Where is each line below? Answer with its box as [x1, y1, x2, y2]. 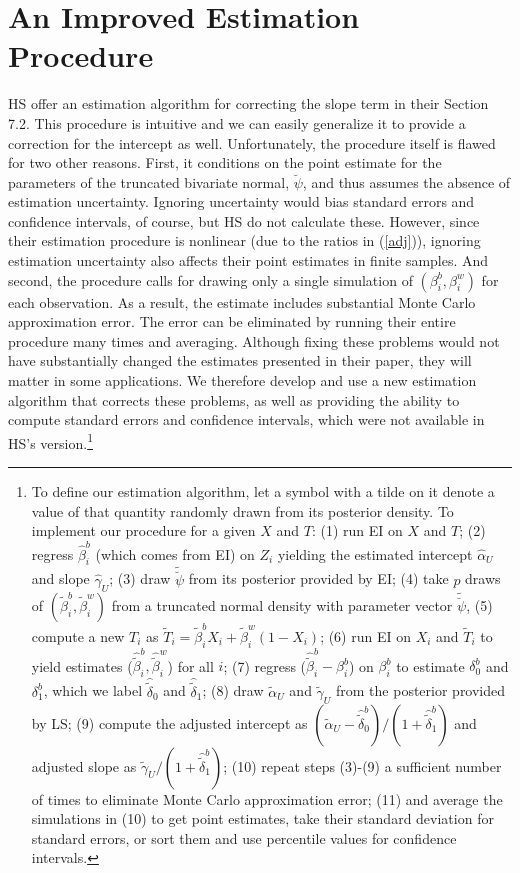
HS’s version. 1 [8, 429, 93, 453]
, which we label [43, 680, 143, 701]
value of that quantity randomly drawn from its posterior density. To [31, 500, 454, 521]
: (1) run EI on [311, 520, 403, 541]
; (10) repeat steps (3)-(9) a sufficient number [223, 755, 502, 776]
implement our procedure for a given [31, 520, 256, 541]
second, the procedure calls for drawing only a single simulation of [8, 269, 413, 290]
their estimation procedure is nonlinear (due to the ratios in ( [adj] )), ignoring [8, 230, 481, 251]
